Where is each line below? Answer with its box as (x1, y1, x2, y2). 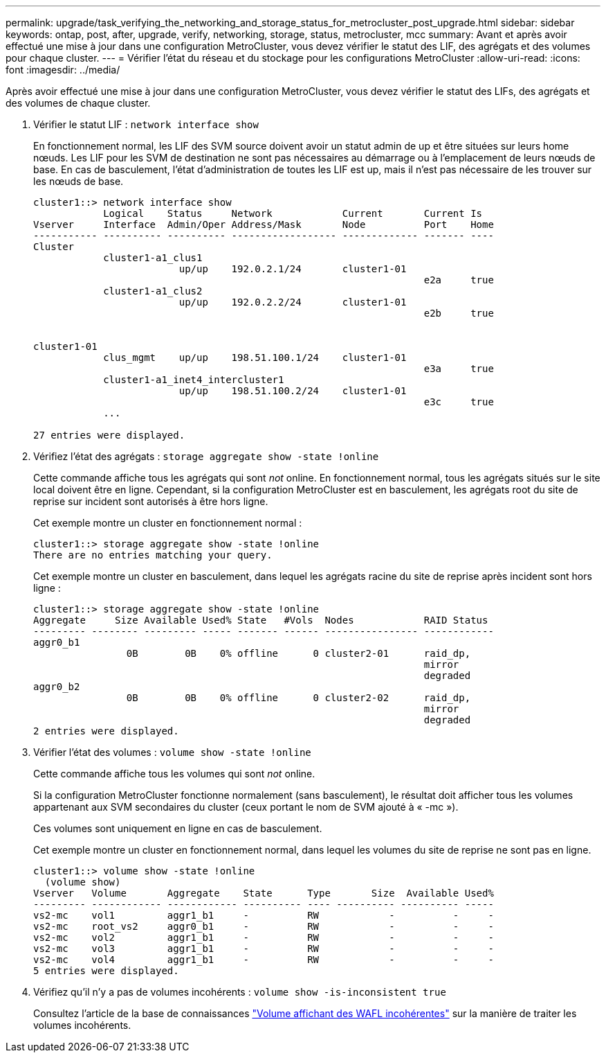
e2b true (423, 308, 494, 319)
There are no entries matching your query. (33, 549, 273, 561)
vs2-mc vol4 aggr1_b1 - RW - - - (33, 954, 494, 965)
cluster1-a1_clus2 (103, 285, 203, 297)
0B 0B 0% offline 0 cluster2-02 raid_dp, (126, 692, 471, 703)
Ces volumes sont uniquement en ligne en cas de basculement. (33, 822, 322, 834)
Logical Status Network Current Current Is (103, 208, 483, 219)
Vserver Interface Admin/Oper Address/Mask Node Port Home (33, 219, 494, 230)
